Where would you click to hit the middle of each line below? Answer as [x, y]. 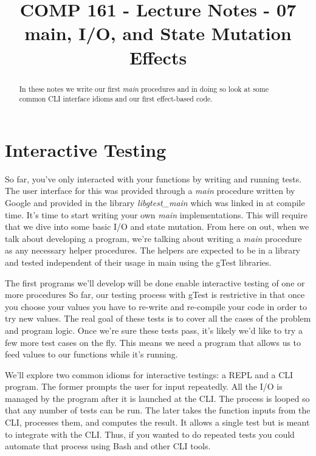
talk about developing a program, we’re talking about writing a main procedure [153, 238]
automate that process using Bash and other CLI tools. [108, 446]
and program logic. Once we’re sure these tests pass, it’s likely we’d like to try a [154, 330]
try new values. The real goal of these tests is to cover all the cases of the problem [158, 318]
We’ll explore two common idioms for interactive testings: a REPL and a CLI [149, 374]
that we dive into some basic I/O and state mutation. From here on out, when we [157, 226]
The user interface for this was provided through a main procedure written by [150, 191]
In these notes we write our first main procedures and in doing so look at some [144, 88]
